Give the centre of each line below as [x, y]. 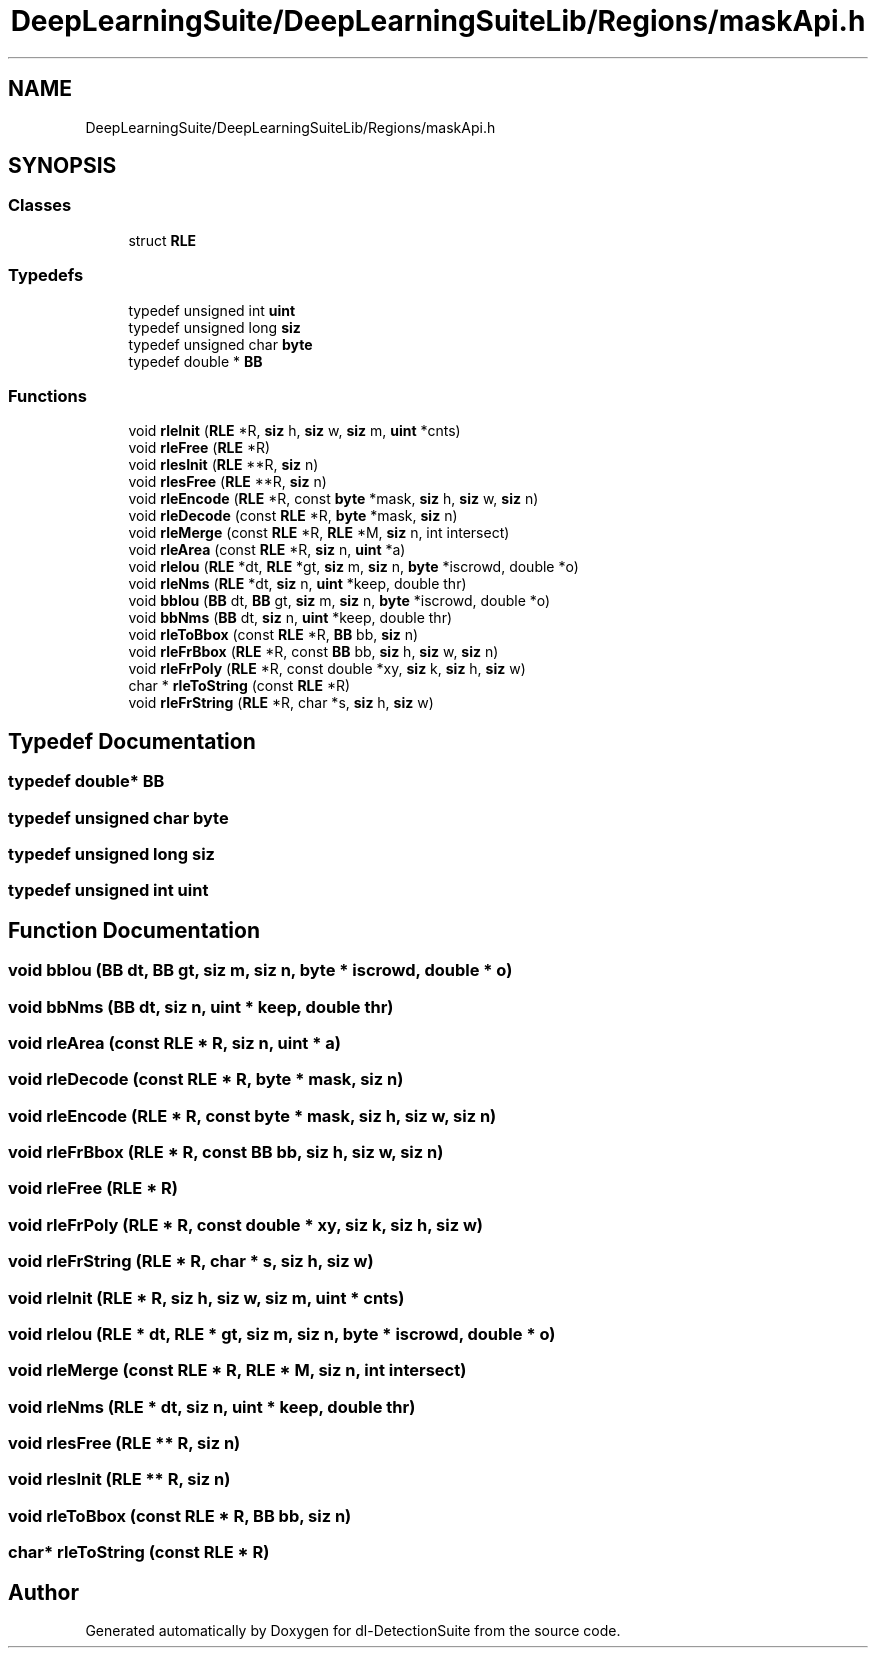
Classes [40, 205]
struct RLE [162, 240]
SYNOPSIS [62, 166]
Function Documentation [134, 930]
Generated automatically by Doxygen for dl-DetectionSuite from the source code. [353, 1630]
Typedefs [46, 275]
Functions [47, 395]
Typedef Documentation [132, 741]
